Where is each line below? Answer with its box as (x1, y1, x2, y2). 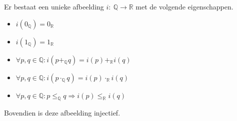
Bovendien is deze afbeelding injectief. (4, 108, 120, 118)
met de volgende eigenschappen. (135, 1, 233, 11)
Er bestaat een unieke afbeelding (4, 1, 104, 11)
